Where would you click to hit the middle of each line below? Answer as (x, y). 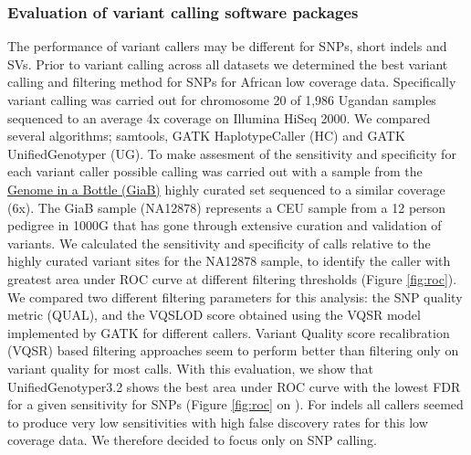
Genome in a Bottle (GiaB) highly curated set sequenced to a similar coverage (226, 189)
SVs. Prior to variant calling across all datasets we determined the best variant (228, 63)
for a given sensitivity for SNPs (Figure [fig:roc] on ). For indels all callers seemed (235, 404)
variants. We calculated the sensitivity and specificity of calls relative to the (219, 243)
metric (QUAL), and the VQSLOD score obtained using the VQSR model (214, 315)
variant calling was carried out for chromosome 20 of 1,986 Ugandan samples (222, 100)
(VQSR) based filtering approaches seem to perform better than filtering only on (233, 350)
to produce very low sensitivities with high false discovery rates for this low (218, 422)
